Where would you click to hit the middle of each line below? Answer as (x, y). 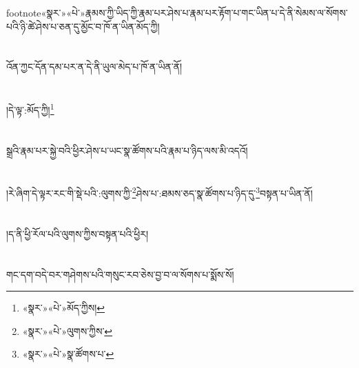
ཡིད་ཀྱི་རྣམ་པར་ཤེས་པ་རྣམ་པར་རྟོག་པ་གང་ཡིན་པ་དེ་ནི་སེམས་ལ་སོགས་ (232, 12)
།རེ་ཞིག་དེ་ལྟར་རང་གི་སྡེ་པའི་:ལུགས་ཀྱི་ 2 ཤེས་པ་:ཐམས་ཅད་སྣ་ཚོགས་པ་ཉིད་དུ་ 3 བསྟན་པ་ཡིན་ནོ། (160, 192)
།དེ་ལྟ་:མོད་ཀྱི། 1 (30, 109)
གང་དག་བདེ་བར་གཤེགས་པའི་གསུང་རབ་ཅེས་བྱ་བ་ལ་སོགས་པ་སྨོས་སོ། (120, 274)
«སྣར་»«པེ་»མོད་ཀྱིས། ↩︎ (63, 308)
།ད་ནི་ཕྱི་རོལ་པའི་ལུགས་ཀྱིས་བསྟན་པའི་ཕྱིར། (78, 233)
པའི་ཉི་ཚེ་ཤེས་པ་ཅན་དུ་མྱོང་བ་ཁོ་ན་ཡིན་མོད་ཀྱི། (83, 26)
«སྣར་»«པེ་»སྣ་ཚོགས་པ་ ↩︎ (68, 354)
